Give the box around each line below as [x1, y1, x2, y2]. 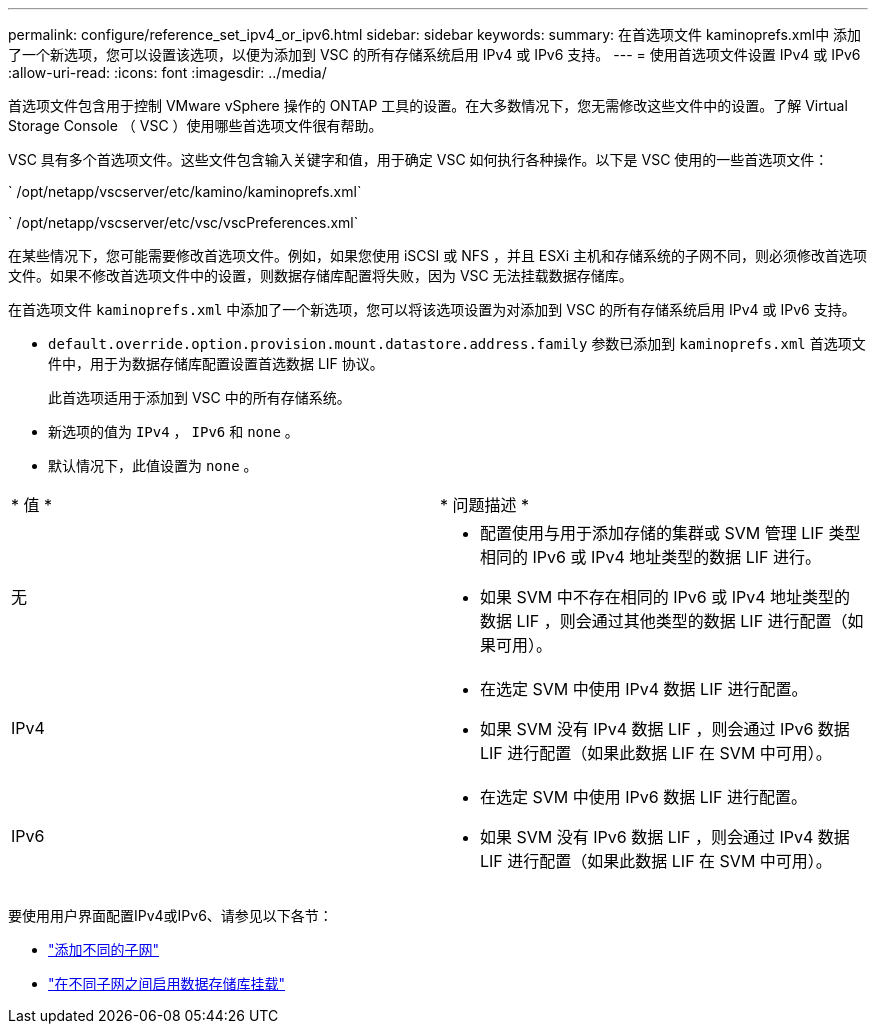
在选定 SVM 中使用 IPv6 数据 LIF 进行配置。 [480, 787, 807, 807]
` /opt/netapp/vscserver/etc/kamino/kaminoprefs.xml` [8, 183, 362, 200]
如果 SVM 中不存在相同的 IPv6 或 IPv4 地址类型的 [480, 587, 851, 607]
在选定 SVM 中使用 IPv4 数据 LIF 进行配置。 [480, 679, 808, 699]
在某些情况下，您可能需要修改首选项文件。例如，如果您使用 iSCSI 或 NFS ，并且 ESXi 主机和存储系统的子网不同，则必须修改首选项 [8, 247, 867, 264]
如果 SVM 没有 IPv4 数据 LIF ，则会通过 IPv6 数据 [480, 719, 850, 739]
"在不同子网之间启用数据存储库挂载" [48, 975, 286, 992]
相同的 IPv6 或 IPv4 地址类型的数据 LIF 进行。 [480, 547, 822, 567]
